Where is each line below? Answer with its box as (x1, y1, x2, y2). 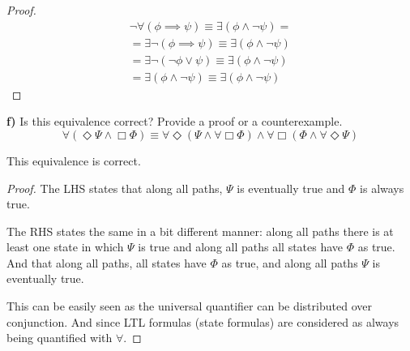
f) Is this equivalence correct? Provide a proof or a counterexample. (6, 113, 343, 130)
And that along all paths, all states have (6, 254, 207, 271)
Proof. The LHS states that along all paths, (6, 179, 223, 196)
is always (360, 179, 404, 196)
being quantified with (6, 329, 113, 346)
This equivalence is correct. (6, 152, 141, 169)
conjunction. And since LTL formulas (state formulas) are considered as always (6, 313, 399, 330)
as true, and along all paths (221, 254, 358, 271)
